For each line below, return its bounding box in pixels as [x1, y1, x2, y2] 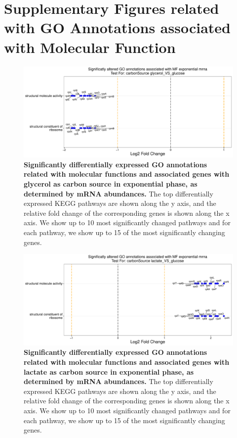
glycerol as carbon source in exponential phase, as [24, 178, 197, 189]
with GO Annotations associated [4, 17, 231, 38]
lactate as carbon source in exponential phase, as [24, 366, 194, 377]
